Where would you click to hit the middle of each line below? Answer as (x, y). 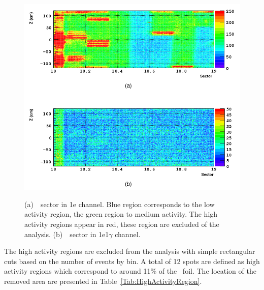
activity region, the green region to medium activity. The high (121, 214)
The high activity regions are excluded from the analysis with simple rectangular (130, 251)
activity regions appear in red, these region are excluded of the (122, 224)
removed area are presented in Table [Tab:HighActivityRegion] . (103, 281)
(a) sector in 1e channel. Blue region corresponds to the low (120, 204)
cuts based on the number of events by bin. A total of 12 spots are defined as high (132, 261)
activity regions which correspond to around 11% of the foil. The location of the (130, 271)
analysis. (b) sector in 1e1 (67, 234)
